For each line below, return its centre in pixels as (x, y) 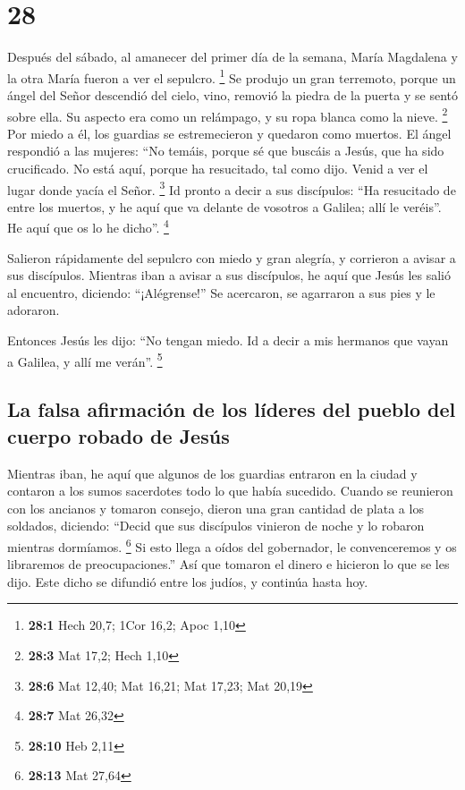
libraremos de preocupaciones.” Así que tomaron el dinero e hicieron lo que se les (228, 564)
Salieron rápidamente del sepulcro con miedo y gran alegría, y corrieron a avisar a (232, 257)
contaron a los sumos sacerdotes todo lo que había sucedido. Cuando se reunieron (230, 491)
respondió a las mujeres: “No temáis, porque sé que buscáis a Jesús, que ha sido (226, 151)
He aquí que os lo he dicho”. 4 (88, 226)
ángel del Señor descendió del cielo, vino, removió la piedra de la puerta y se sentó (232, 94)
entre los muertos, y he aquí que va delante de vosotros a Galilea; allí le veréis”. (224, 206)
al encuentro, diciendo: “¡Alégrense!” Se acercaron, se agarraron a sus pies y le (221, 292)
